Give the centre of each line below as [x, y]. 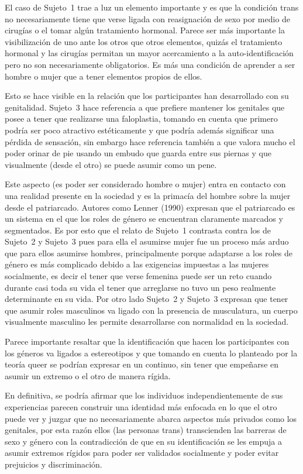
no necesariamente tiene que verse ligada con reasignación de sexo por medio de [148, 18]
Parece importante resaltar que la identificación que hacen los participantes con [147, 341]
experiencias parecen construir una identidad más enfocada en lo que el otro [141, 407]
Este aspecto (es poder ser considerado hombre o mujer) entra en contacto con [145, 184]
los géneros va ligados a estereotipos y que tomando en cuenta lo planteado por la [151, 353]
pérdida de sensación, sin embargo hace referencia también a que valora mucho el [150, 141]
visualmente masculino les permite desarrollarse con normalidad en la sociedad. [147, 322]
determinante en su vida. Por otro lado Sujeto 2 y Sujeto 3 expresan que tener [147, 299]
